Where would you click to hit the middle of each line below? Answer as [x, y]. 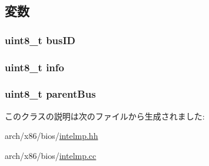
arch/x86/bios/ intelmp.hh [52, 136]
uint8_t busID [40, 40]
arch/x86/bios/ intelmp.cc [51, 155]
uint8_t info [34, 67]
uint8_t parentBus [50, 94]
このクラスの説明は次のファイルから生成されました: [105, 116]
